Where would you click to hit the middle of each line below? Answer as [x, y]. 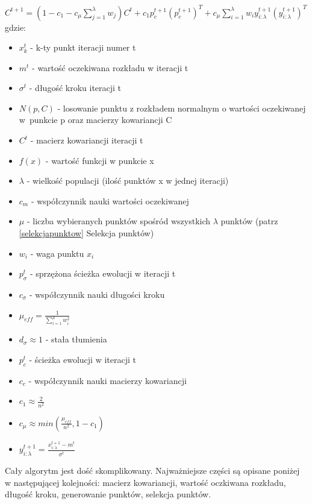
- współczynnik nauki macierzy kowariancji [108, 380]
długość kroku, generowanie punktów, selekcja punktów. [108, 494]
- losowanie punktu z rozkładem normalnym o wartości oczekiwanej [182, 108]
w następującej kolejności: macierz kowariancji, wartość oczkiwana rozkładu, [145, 482]
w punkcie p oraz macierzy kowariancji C [95, 120]
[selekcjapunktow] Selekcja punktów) [86, 233]
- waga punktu [57, 253]
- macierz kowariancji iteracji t [87, 140]
